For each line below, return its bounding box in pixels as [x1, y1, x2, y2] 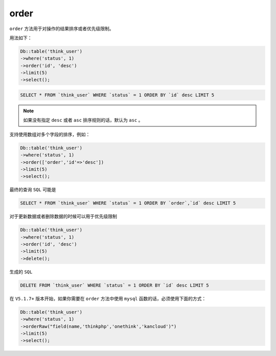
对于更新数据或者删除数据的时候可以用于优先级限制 [9, 213, 117, 219]
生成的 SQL [9, 268, 33, 275]
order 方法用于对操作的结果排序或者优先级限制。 [9, 26, 114, 32]
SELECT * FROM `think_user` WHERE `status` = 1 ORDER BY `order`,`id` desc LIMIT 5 [20, 200, 236, 206]
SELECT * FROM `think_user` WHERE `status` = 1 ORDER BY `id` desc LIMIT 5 [20, 92, 215, 98]
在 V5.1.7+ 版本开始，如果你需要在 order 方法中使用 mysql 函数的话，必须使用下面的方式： [9, 295, 206, 301]
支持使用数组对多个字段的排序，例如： [9, 131, 90, 137]
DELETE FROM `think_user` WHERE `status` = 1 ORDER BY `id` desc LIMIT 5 [20, 282, 209, 288]
